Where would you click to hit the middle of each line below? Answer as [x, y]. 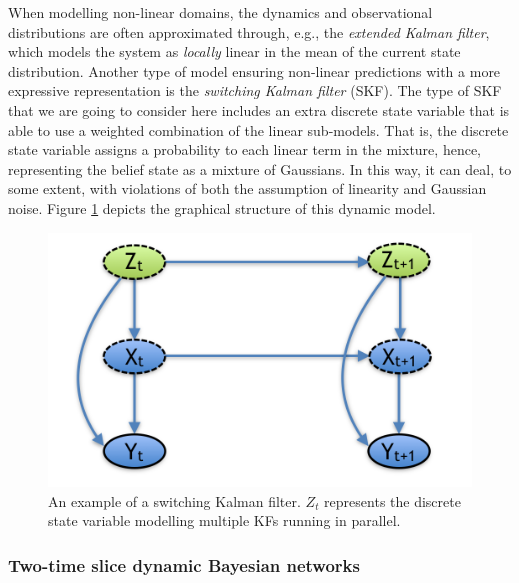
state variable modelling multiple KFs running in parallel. [224, 520]
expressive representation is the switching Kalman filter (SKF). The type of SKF [255, 90]
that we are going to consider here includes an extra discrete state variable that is [259, 109]
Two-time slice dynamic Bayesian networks [184, 564]
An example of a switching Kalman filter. [174, 500]
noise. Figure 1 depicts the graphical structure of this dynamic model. [222, 207]
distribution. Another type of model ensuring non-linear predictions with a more [254, 70]
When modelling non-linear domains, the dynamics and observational [220, 12]
